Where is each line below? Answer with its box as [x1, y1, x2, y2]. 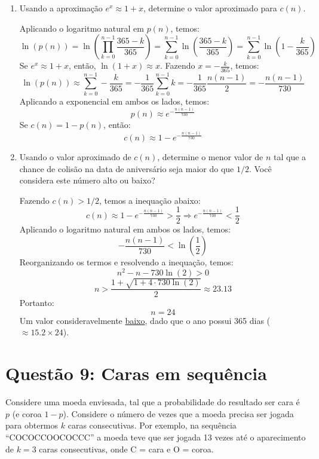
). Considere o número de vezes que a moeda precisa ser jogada [63, 407, 294, 420]
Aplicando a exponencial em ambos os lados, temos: [19, 94, 210, 107]
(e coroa [12, 407, 42, 420]
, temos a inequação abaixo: [99, 194, 201, 206]
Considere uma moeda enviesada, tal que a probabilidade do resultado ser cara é [5, 396, 300, 408]
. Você [249, 162, 272, 175]
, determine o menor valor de [157, 151, 263, 163]
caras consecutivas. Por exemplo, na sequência [68, 419, 237, 432]
